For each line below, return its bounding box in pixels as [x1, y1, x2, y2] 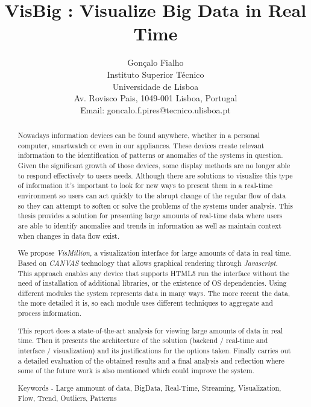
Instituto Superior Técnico [107, 68, 204, 80]
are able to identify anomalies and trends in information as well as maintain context [17, 220, 281, 230]
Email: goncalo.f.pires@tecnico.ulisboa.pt [80, 103, 231, 116]
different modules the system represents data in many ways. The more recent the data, [17, 288, 291, 298]
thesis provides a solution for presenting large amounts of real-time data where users [17, 210, 283, 221]
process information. [17, 308, 82, 318]
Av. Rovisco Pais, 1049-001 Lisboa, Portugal [74, 92, 237, 104]
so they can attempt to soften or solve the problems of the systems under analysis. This [17, 200, 293, 210]
